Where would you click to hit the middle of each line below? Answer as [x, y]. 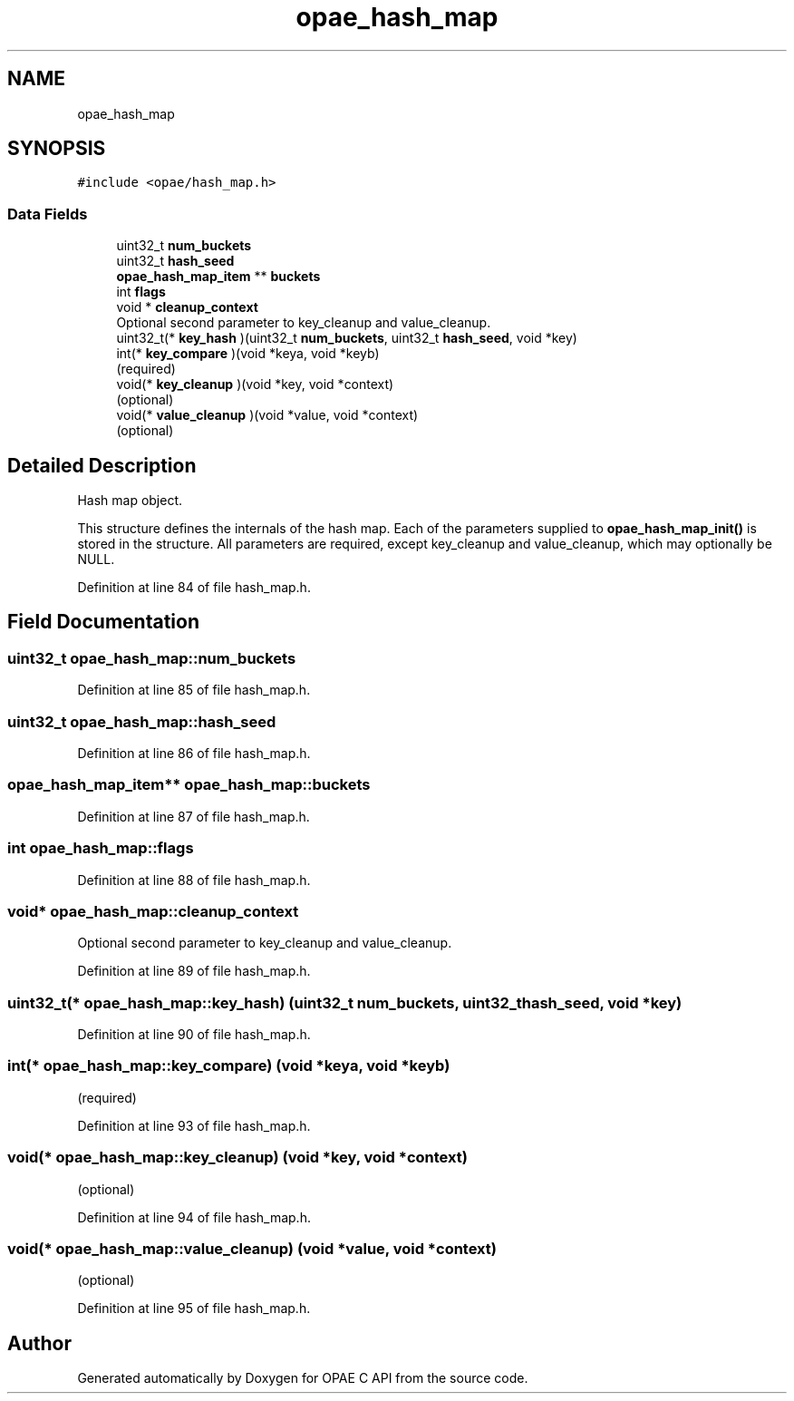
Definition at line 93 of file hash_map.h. [194, 1125]
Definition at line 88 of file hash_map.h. [194, 880]
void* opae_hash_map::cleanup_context [153, 911]
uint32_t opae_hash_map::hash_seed [142, 721]
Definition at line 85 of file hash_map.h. [194, 690]
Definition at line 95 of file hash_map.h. [194, 1309]
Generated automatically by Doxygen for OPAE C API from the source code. [303, 1378]
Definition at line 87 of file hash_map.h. [194, 816]
